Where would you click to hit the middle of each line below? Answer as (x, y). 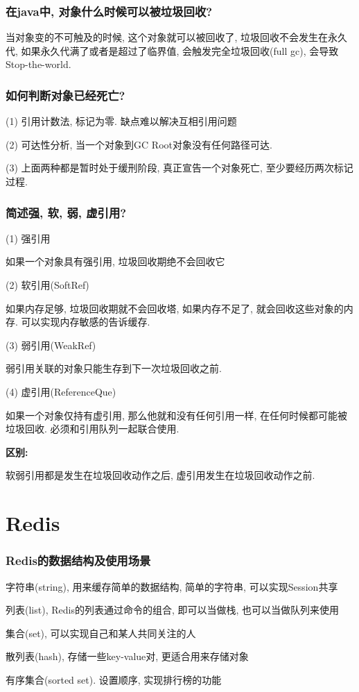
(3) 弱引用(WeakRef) (51, 345)
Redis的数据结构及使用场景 (78, 560)
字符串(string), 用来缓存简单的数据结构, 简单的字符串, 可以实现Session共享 (172, 586)
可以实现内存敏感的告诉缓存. (86, 322)
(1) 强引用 (28, 238)
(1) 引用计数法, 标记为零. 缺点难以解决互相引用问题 (121, 121)
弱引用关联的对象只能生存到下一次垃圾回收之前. (114, 368)
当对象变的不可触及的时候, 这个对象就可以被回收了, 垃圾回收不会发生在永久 (177, 37)
